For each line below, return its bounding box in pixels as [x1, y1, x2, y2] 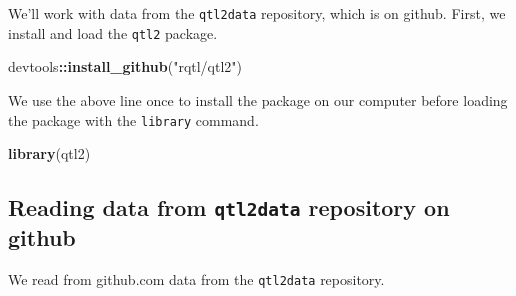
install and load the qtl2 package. [8, 22, 218, 43]
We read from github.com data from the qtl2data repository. [8, 268, 385, 289]
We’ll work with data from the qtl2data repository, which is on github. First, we [8, 3, 506, 23]
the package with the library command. [8, 109, 259, 130]
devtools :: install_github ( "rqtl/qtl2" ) [8, 56, 243, 77]
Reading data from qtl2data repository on [8, 192, 450, 223]
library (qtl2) [8, 143, 91, 164]
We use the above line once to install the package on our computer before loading [8, 89, 508, 110]
